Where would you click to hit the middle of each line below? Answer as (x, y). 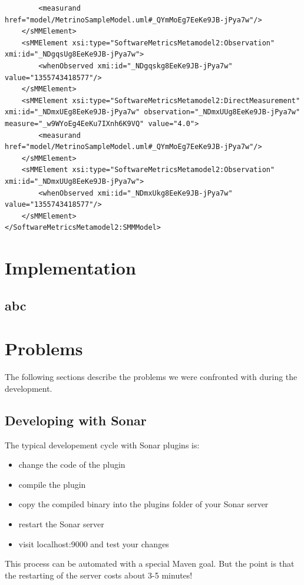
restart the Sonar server (61, 523)
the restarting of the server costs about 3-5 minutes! (99, 575)
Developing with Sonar (76, 420)
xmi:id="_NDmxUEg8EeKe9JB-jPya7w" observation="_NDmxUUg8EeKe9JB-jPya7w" (153, 112)
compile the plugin (52, 484)
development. (29, 388)
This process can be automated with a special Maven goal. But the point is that (150, 563)
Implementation (70, 268)
